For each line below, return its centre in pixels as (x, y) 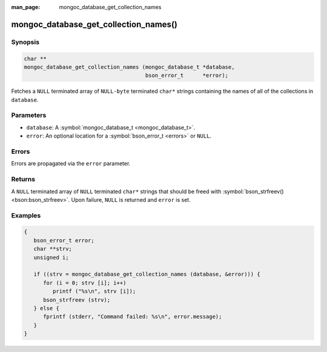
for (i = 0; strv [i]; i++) (85, 283)
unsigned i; (51, 257)
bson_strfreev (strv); (77, 300)
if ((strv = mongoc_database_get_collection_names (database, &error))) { (147, 274)
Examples (26, 215)
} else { (47, 308)
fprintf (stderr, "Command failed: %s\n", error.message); (133, 317)
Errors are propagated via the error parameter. (71, 164)
